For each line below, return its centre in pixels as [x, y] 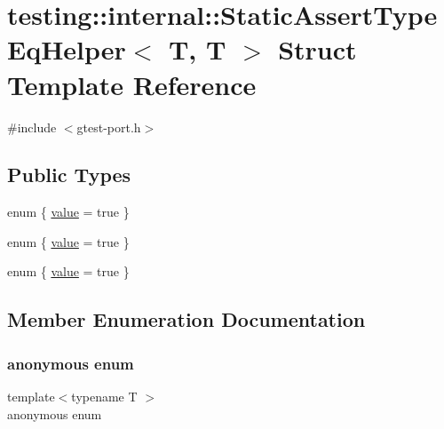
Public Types [69, 175]
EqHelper [67, 49]
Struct [317, 49]
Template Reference [132, 84]
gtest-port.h [109, 127]
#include [32, 127]
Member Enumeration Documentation [186, 319]
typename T [104, 397]
